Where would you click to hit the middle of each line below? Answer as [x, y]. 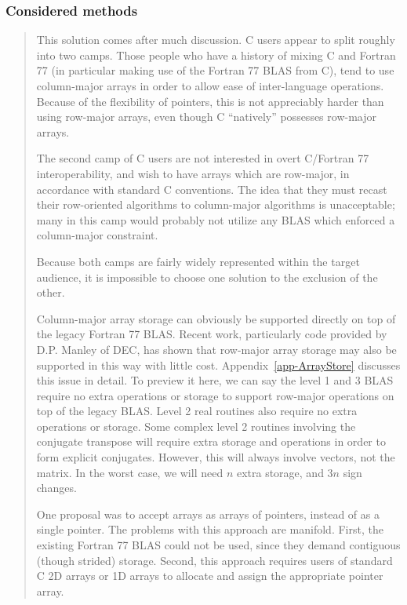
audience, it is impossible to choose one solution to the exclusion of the [207, 277]
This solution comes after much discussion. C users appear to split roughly [216, 40]
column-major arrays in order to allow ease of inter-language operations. [210, 86]
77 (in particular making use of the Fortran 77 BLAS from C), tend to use [215, 70]
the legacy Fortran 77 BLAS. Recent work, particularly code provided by [212, 334]
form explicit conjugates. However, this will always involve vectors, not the [216, 457]
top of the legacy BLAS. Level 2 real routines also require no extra [197, 411]
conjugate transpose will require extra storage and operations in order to [211, 441]
